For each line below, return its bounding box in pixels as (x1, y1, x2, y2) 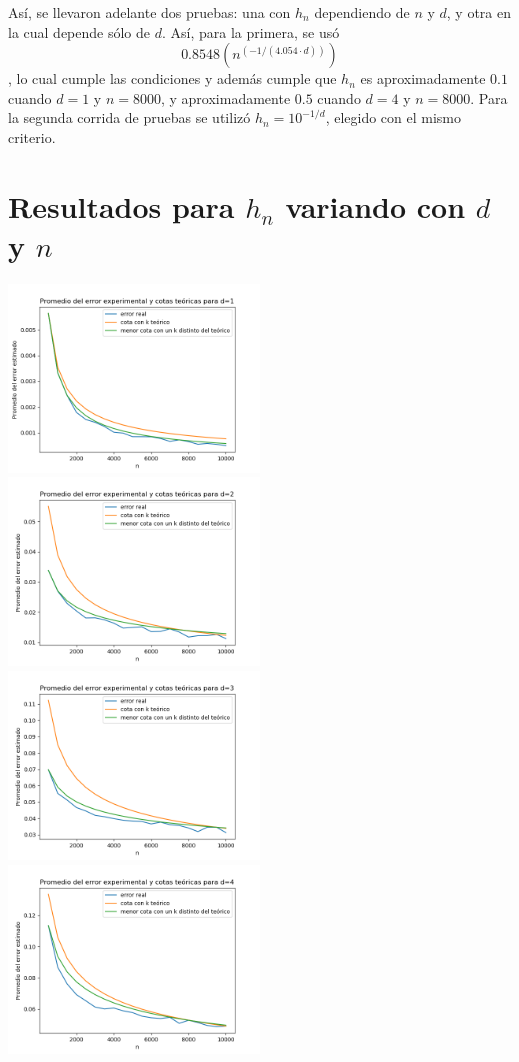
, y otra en (446, 2, 511, 22)
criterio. (8, 126, 56, 147)
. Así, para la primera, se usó (161, 21, 340, 42)
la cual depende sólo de (8, 21, 151, 42)
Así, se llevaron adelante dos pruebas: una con (8, 2, 291, 22)
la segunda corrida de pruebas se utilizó (8, 107, 251, 128)
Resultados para (8, 185, 235, 226)
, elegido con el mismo (325, 107, 462, 128)
